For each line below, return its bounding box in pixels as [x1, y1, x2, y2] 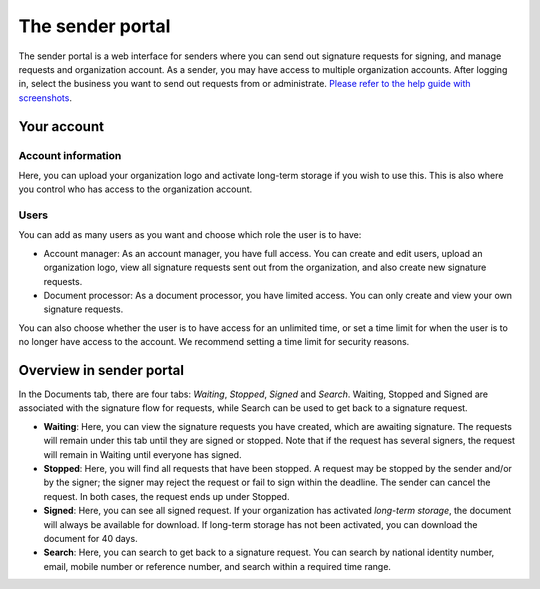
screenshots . [18, 91, 72, 104]
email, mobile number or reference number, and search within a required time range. [43, 560, 392, 572]
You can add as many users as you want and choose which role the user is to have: [18, 229, 362, 241]
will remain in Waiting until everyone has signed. [43, 448, 242, 460]
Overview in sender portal [18, 361, 185, 379]
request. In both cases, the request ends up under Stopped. [43, 490, 290, 502]
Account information [18, 148, 122, 162]
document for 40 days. [43, 532, 139, 544]
